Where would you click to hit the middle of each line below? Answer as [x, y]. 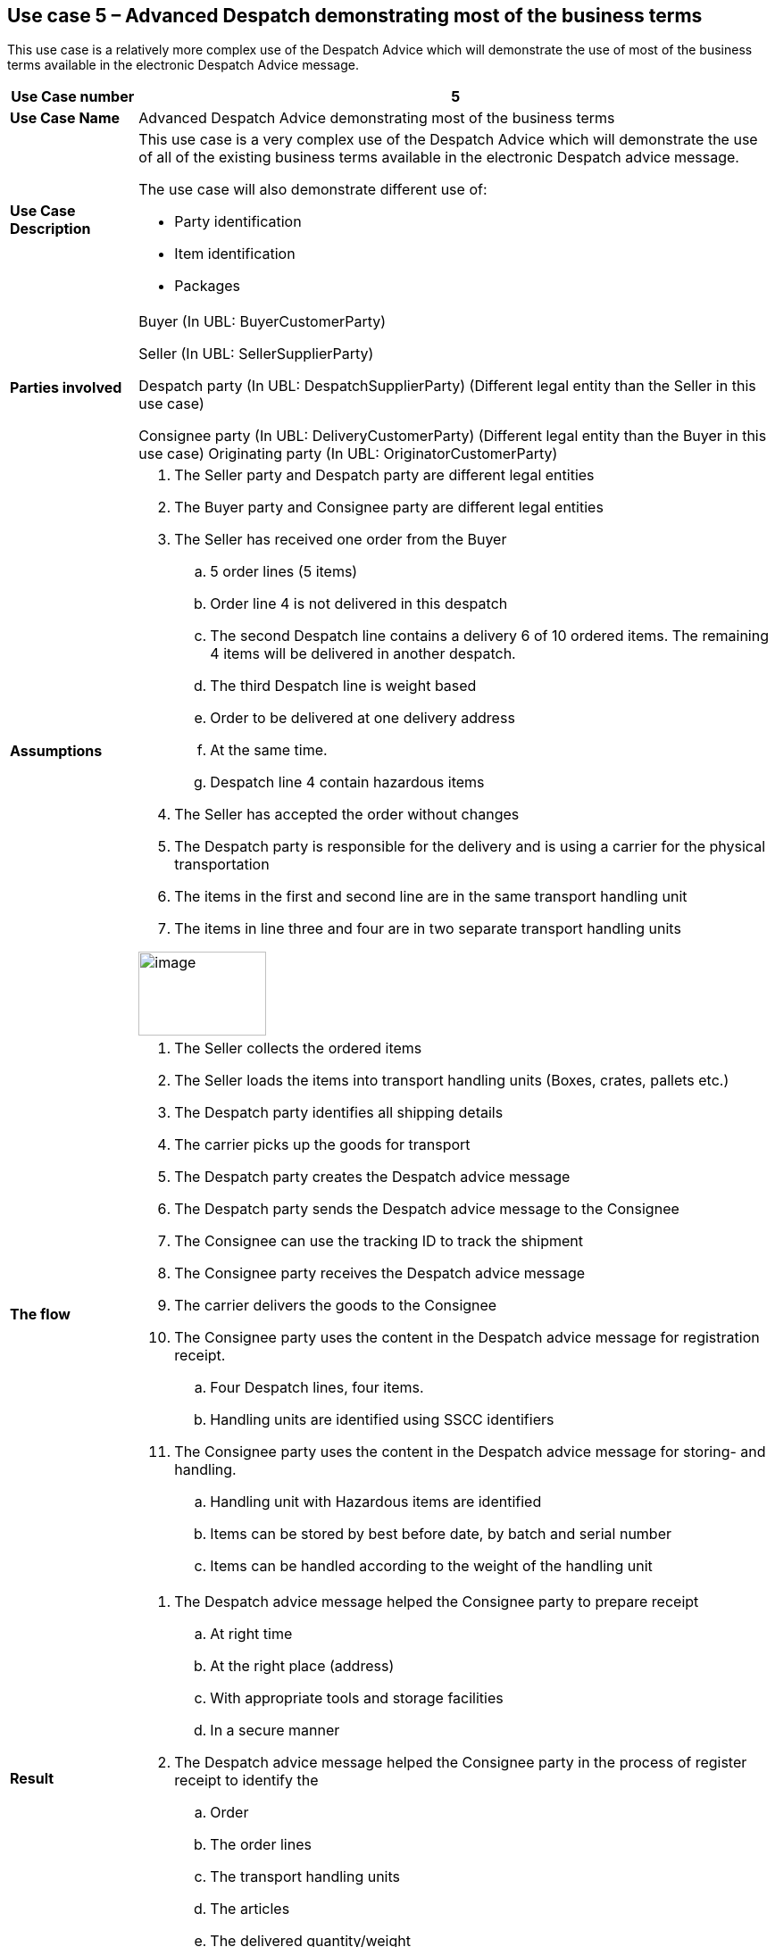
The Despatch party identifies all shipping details [339, 1113]
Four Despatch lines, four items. [317, 1388]
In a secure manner [275, 1731]
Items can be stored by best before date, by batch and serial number [441, 1534]
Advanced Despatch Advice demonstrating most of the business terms [377, 118]
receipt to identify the [246, 1781]
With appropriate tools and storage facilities [357, 1698]
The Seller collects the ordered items [298, 1048]
